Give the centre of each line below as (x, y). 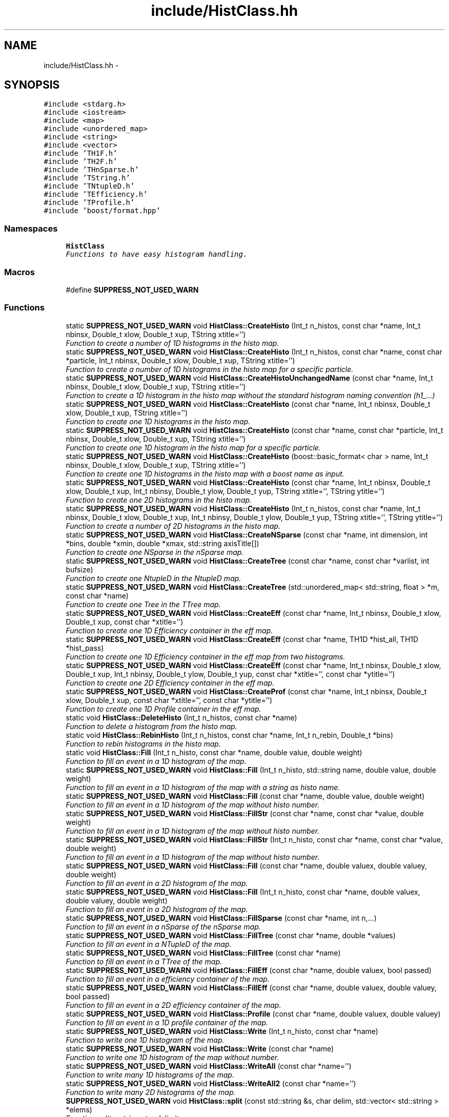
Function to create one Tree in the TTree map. (143, 604)
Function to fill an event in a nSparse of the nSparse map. (163, 926)
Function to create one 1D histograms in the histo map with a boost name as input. (205, 473)
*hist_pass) (85, 648)
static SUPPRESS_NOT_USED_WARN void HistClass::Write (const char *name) (200, 1048)
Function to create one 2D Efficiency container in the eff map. (170, 682)
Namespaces (31, 228)
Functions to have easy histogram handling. (157, 254)
